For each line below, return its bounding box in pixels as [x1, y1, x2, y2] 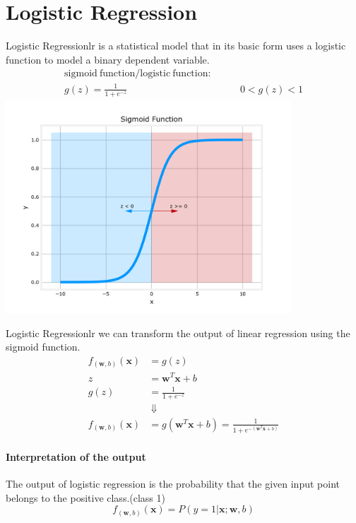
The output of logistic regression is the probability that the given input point [6, 476, 340, 491]
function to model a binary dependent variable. [6, 52, 210, 66]
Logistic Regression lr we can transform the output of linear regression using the [6, 325, 350, 340]
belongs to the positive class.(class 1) [6, 490, 165, 505]
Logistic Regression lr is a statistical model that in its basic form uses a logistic [6, 38, 346, 53]
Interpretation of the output [6, 449, 146, 464]
